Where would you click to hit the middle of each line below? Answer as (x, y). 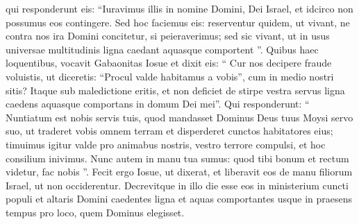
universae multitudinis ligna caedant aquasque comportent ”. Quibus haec (162, 49)
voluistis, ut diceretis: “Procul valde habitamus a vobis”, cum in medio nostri (170, 76)
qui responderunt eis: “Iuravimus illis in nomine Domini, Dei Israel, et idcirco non (179, 8)
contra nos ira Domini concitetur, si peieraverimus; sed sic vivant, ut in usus (168, 36)
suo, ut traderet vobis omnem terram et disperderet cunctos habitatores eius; (169, 131)
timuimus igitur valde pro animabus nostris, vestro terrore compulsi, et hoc (166, 144)
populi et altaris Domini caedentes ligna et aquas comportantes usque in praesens (179, 199)
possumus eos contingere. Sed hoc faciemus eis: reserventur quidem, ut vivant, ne (178, 22)
